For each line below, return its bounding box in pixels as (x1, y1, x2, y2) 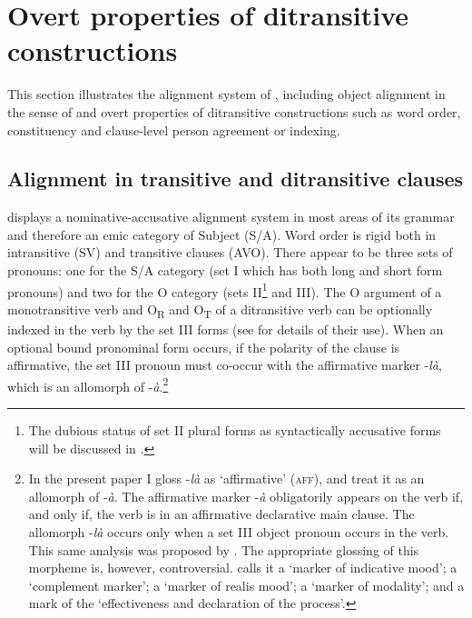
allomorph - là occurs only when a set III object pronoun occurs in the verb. (28, 523, 449, 542)
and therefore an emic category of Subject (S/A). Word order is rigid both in (7, 224, 437, 244)
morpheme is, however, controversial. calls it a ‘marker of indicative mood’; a (28, 558, 457, 577)
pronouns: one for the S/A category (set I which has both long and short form (7, 261, 443, 280)
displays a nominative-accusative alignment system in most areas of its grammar (7, 207, 455, 226)
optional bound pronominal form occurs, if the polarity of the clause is (7, 337, 400, 356)
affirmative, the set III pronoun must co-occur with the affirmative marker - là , (7, 355, 442, 374)
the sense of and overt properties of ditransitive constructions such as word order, (7, 102, 461, 121)
